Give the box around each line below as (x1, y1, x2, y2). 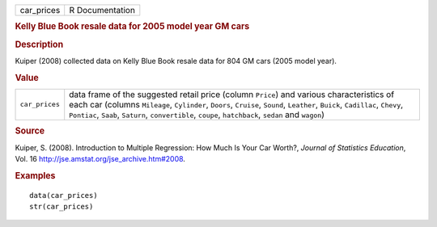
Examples (15, 170, 56, 181)
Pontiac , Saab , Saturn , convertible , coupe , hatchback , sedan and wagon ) (69, 109, 325, 120)
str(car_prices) (29, 202, 94, 212)
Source (15, 125, 45, 137)
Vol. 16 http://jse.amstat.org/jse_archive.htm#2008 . (15, 154, 186, 164)
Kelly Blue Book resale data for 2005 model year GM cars (15, 21, 250, 32)
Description (15, 39, 64, 50)
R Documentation (69, 5, 135, 15)
